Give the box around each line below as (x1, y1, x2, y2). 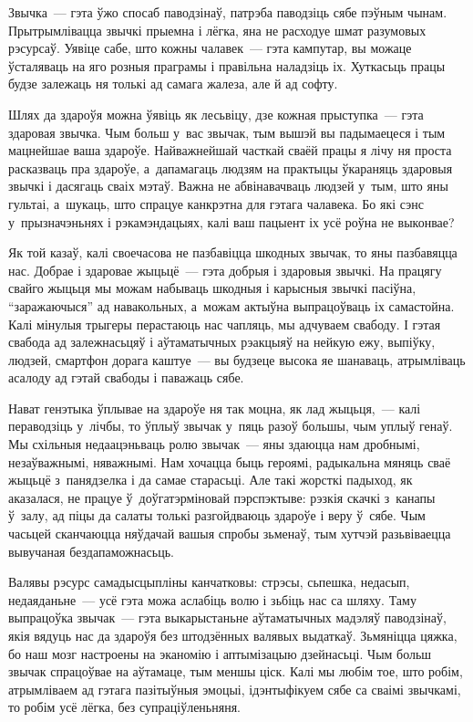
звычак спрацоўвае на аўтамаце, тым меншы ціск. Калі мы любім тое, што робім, (8, 662, 463, 681)
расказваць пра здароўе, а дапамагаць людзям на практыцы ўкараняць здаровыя (8, 158, 453, 177)
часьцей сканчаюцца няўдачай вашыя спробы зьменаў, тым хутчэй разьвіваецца (8, 524, 451, 543)
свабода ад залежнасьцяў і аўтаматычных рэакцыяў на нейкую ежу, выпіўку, (8, 332, 436, 351)
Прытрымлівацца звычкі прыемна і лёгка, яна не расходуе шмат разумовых (8, 20, 427, 39)
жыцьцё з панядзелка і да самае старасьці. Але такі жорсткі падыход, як (8, 470, 413, 489)
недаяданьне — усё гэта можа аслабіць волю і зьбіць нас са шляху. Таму (8, 590, 416, 609)
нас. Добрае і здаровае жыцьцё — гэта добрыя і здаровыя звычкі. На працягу (8, 260, 442, 279)
